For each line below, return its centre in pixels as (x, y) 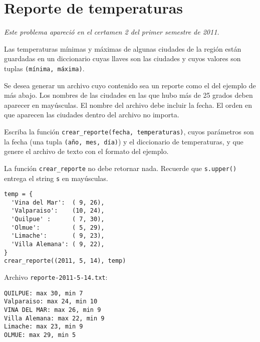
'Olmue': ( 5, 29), (58, 227)
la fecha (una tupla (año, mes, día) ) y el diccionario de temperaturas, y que (124, 141)
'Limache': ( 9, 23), (58, 236)
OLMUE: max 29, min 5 (40, 335)
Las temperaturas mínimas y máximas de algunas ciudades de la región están (123, 48)
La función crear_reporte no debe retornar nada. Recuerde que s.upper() (120, 168)
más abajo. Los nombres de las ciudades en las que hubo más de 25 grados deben (128, 95)
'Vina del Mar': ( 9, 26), (58, 202)
